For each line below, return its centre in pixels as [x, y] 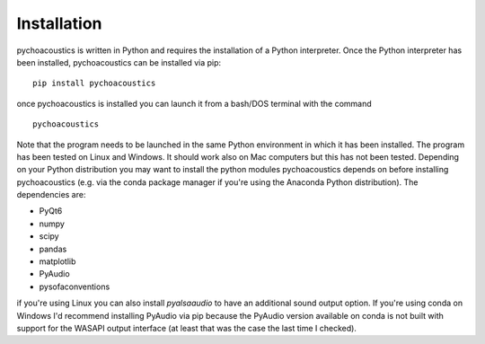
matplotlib [57, 261]
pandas [53, 249]
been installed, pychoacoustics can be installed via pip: [119, 62]
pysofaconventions [75, 287]
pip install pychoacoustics [94, 84]
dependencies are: [51, 195]
